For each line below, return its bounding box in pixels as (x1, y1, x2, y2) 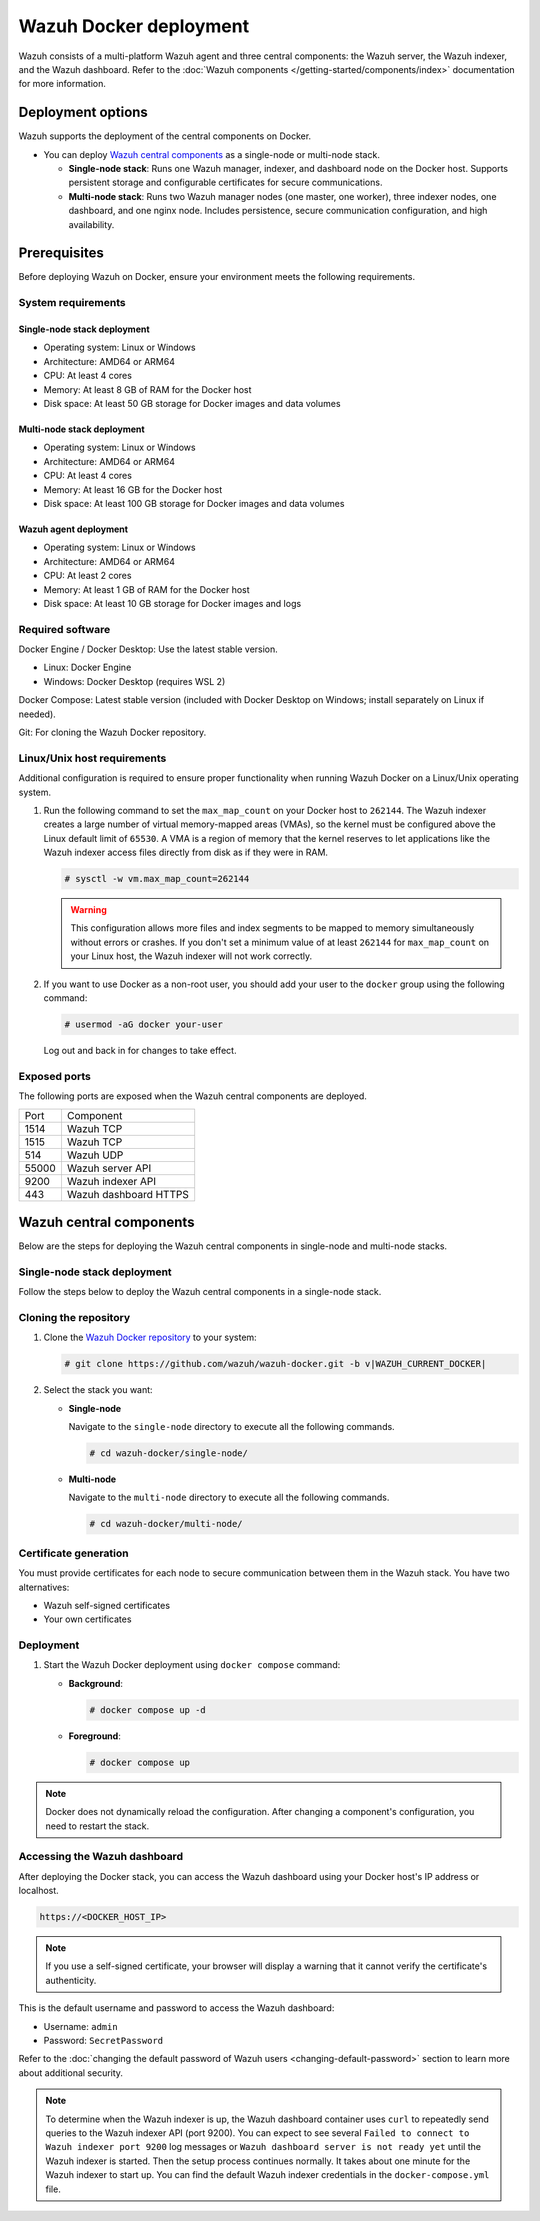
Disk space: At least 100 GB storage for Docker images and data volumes (43, 497, 345, 509)
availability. (68, 218, 115, 230)
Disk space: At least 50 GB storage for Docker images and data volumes (43, 398, 341, 409)
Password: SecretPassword (43, 2035, 164, 2047)
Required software (18, 622, 111, 636)
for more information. (18, 78, 107, 90)
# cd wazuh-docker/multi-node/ (89, 1518, 244, 1530)
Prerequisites (18, 245, 104, 262)
